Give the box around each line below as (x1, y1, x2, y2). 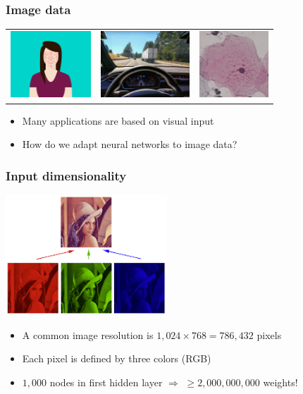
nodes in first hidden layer (49, 374, 163, 389)
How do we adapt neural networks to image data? (22, 137, 237, 152)
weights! (263, 374, 298, 389)
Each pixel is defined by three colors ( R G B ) (22, 351, 211, 366)
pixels (256, 327, 282, 342)
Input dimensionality (6, 166, 127, 184)
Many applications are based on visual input (22, 113, 214, 128)
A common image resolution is (22, 327, 154, 342)
